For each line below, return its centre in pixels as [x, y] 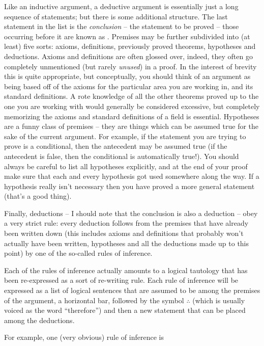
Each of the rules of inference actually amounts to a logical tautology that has [126, 270]
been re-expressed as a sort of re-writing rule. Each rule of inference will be [121, 280]
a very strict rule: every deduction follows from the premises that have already [126, 223]
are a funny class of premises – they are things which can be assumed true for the [131, 126]
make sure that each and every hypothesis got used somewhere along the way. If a [132, 176]
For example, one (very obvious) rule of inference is [84, 337]
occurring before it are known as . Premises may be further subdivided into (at [127, 36]
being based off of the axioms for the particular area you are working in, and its [129, 86]
